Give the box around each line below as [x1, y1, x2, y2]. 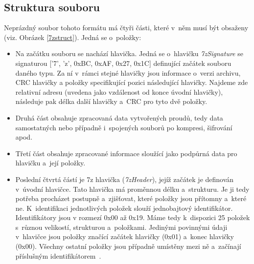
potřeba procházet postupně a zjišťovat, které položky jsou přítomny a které [15, 193, 247, 203]
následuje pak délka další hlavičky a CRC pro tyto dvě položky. [15, 96, 208, 106]
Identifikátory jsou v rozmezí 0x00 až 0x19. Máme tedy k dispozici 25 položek [15, 212, 250, 223]
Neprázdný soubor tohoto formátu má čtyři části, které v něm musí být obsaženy [4, 22, 249, 33]
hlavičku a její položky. [15, 158, 86, 168]
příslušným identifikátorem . [15, 250, 101, 261]
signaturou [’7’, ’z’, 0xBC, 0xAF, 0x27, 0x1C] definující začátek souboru [15, 58, 231, 68]
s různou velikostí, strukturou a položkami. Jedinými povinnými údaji [15, 222, 228, 232]
